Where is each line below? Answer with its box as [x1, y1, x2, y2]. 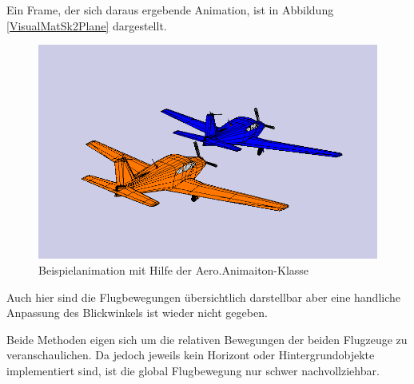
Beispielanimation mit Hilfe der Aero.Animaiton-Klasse [38, 262, 309, 279]
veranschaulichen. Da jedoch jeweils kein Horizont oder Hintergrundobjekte [6, 346, 375, 363]
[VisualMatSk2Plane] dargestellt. [6, 17, 167, 34]
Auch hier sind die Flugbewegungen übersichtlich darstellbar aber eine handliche [6, 288, 400, 305]
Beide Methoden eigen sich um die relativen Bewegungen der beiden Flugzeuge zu [6, 331, 408, 347]
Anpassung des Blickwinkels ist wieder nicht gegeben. [6, 304, 268, 321]
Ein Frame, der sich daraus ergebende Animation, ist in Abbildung [6, 2, 334, 18]
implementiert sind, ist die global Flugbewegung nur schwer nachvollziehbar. [6, 362, 380, 379]
